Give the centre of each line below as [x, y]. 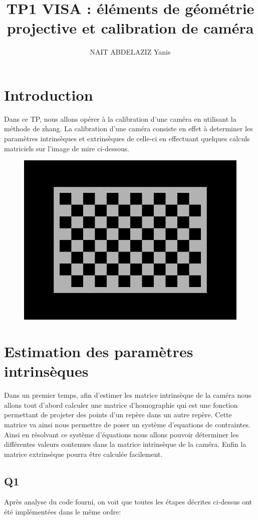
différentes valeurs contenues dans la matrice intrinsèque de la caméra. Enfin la [125, 444]
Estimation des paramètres [99, 351]
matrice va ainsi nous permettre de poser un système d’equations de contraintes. [127, 424]
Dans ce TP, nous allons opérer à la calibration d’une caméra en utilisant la [120, 118]
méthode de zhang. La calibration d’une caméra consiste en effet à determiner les [128, 128]
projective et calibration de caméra [130, 28]
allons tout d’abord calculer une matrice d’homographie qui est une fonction [121, 405]
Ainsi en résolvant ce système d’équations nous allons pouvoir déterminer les [121, 434]
